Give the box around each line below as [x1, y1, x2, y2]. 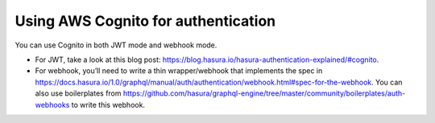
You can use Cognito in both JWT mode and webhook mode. [14, 40, 217, 50]
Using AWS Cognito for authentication [14, 12, 276, 30]
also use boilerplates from [35, 88, 122, 98]
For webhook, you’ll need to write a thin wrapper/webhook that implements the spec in [35, 66, 323, 76]
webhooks [35, 100, 70, 109]
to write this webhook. [71, 100, 145, 109]
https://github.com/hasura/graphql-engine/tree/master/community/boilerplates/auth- [122, 88, 406, 98]
